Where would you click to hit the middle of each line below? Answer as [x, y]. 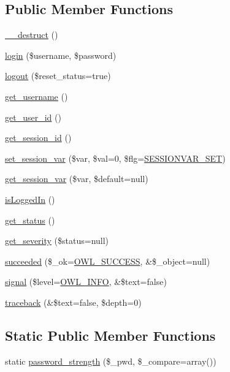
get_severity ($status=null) [57, 241]
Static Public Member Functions [110, 335]
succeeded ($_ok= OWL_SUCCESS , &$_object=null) [108, 261]
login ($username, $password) [61, 55]
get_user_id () [33, 117]
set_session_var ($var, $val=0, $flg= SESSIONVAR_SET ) [115, 158]
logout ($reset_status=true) [58, 76]
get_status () [30, 220]
